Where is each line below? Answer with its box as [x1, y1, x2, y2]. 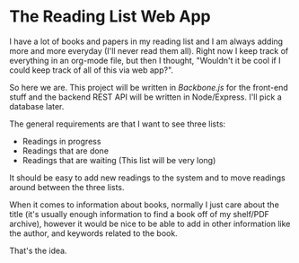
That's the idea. [9, 245, 67, 256]
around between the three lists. [9, 181, 125, 192]
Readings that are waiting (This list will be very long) [22, 154, 216, 165]
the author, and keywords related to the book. [9, 227, 178, 239]
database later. [9, 101, 65, 111]
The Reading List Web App [9, 6, 211, 27]
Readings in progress [22, 136, 101, 146]
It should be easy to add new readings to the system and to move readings [9, 172, 286, 183]
